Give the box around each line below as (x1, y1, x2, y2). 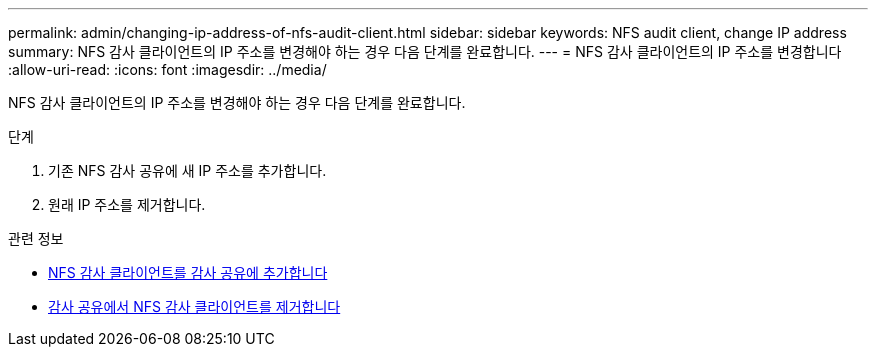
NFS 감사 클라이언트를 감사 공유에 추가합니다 (48, 264, 328, 281)
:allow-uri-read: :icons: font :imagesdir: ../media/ (8, 61, 327, 78)
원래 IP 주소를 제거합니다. (48, 196, 206, 213)
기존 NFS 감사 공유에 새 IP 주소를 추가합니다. (48, 162, 327, 179)
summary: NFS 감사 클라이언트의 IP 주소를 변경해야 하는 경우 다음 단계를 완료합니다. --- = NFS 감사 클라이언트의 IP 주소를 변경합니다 (8, 43, 842, 60)
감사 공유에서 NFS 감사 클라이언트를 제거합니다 (48, 298, 341, 315)
